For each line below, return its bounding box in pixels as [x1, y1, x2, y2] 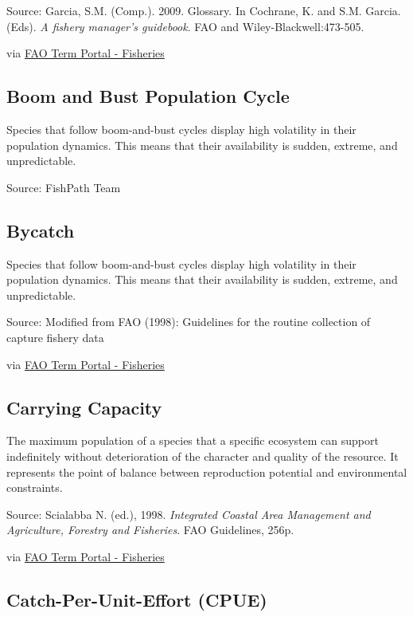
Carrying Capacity [6, 395, 162, 419]
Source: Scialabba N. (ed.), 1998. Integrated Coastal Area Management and [6, 505, 371, 522]
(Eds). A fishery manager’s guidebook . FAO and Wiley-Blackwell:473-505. [6, 18, 364, 34]
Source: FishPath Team [6, 179, 121, 195]
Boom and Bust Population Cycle [6, 84, 290, 108]
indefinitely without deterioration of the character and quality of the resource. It [6, 447, 399, 464]
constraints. [6, 479, 63, 496]
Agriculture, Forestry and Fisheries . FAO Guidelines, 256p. [6, 521, 294, 538]
